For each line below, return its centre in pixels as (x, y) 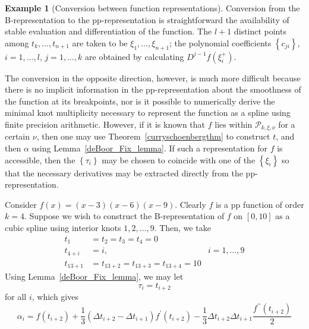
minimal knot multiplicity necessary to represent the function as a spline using (148, 113)
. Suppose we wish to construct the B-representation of (124, 216)
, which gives (55, 297)
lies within (234, 124)
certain (18, 136)
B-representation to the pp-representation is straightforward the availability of (147, 19)
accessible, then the (40, 159)
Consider (21, 204)
